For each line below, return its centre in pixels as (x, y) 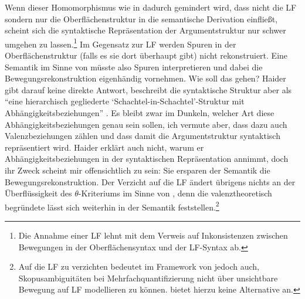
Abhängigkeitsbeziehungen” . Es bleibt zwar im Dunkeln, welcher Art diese (140, 113)
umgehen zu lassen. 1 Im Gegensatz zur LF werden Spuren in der (121, 43)
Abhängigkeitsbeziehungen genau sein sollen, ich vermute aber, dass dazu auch (146, 124)
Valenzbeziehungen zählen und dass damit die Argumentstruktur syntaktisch (143, 136)
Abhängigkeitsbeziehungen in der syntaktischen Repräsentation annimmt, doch (147, 159)
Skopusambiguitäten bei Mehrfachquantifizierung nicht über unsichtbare (148, 278)
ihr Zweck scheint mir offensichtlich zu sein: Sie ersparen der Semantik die (138, 170)
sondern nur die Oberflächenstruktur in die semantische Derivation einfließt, (141, 18)
